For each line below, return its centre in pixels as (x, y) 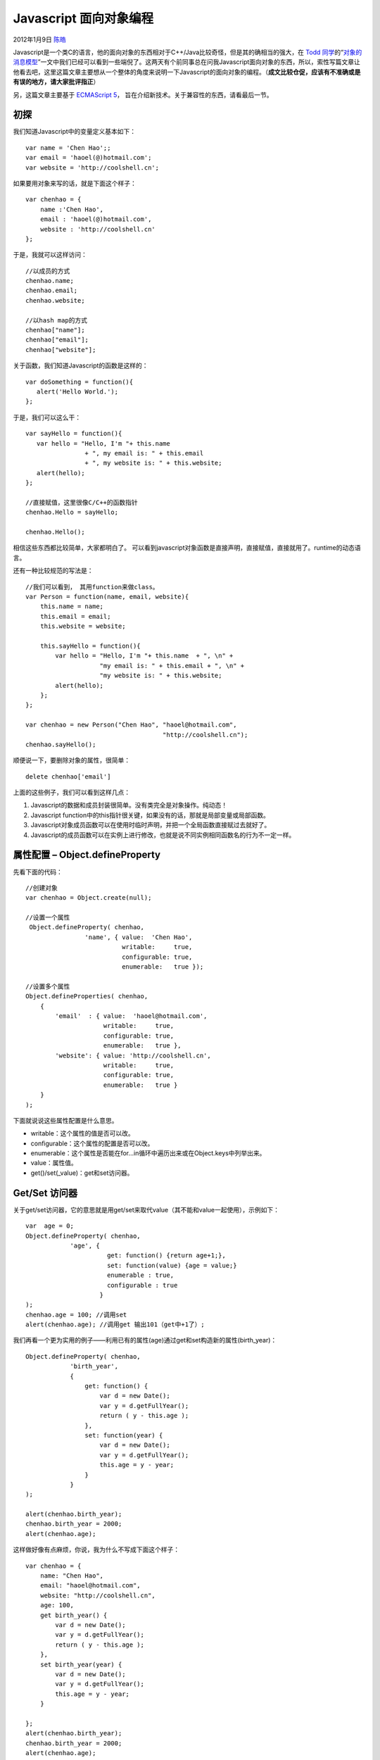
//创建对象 (42, 888)
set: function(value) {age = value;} (172, 1265)
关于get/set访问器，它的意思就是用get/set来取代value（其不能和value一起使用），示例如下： (146, 1209)
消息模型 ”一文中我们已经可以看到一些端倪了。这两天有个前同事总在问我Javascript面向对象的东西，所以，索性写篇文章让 (186, 62)
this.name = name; (72, 606)
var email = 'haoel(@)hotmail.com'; (89, 158)
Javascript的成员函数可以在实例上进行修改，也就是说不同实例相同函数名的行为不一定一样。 (163, 835)
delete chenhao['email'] (68, 777)
